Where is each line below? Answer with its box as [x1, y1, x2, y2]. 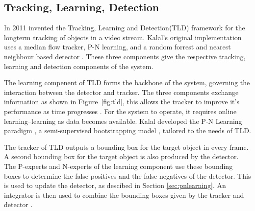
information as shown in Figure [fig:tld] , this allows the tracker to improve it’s [4, 96, 239, 107]
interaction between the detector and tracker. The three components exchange [4, 87, 239, 97]
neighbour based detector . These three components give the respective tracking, [4, 51, 246, 61]
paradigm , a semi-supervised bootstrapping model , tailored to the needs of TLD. [4, 125, 251, 136]
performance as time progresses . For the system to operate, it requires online [4, 106, 237, 116]
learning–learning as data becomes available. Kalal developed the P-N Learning [4, 116, 242, 126]
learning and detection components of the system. [4, 61, 153, 71]
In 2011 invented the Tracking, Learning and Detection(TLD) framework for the [4, 23, 245, 33]
